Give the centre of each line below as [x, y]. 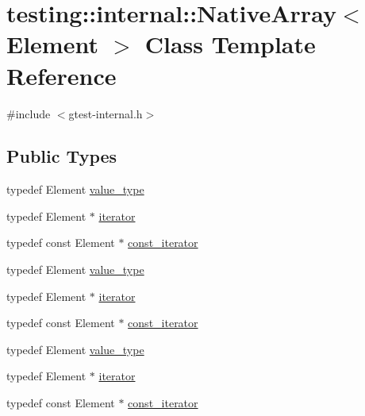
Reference [61, 75]
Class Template [230, 44]
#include [29, 113]
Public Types [62, 156]
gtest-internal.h [106, 113]
